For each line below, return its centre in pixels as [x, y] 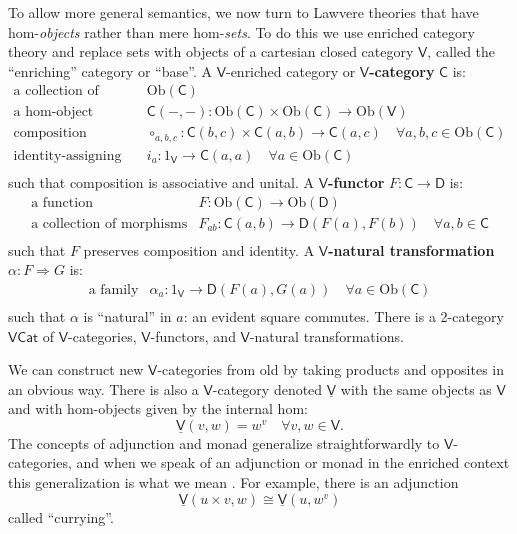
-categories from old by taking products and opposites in [331, 369]
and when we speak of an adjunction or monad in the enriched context [293, 462]
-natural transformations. [326, 335]
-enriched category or [290, 70]
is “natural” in [127, 315]
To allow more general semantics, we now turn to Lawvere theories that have [243, 12]
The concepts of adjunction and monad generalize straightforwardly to [224, 442]
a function [62, 202]
